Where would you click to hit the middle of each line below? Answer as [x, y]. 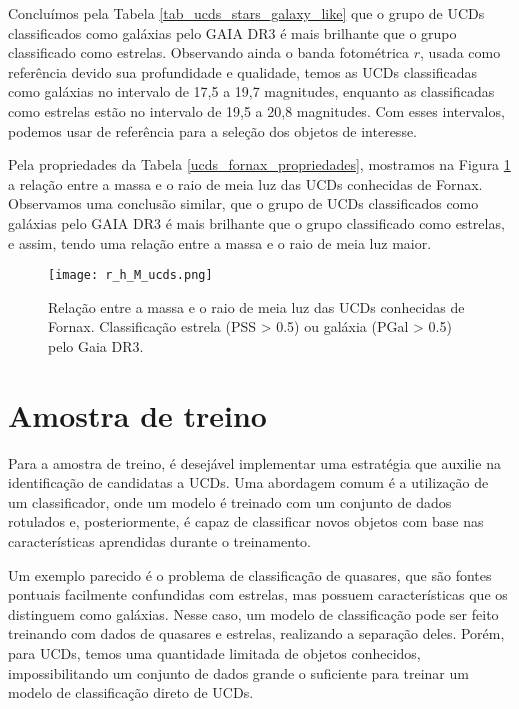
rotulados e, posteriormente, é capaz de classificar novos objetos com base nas [246, 521]
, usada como [460, 52]
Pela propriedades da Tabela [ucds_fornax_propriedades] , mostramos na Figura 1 [259, 164]
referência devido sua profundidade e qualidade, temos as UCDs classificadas [243, 71]
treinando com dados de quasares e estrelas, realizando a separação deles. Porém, [256, 633]
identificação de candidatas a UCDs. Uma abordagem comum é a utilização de [248, 482]
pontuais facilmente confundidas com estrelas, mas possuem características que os [258, 594]
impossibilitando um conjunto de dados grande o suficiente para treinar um [238, 672]
